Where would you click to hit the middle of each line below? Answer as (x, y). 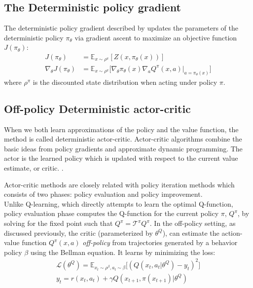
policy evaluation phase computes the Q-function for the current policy (111, 213)
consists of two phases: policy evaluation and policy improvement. (103, 194)
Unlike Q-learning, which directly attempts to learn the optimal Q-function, (119, 203)
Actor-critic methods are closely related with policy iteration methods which (119, 184)
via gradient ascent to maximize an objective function (156, 37)
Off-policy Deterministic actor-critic (97, 108)
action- (232, 233)
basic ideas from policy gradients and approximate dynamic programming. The (123, 148)
